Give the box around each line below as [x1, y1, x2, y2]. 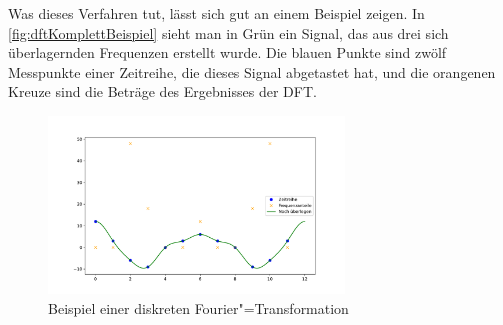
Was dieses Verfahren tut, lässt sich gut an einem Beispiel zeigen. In [8, 3, 425, 23]
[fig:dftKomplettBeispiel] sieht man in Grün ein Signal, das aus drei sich [8, 22, 449, 43]
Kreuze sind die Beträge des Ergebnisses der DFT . [8, 81, 317, 102]
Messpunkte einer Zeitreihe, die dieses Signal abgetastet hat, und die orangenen [8, 61, 496, 82]
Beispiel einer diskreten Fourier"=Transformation [48, 297, 349, 318]
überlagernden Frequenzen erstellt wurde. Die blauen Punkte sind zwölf [8, 42, 447, 63]
